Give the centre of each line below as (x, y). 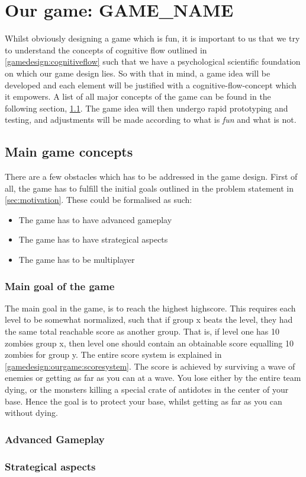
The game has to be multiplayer (77, 260)
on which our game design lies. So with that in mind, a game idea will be (138, 73)
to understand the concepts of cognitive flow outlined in (106, 50)
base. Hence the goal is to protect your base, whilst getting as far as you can (144, 401)
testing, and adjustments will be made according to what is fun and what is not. (151, 120)
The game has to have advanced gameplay (95, 219)
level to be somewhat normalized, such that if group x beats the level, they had (149, 319)
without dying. (31, 413)
